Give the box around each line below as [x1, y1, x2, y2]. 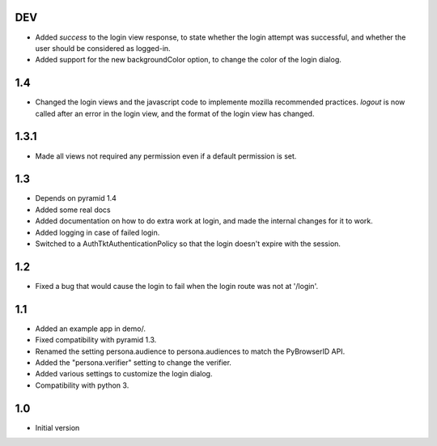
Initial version [35, 423, 80, 432]
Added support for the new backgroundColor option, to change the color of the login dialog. [35, 55, 342, 65]
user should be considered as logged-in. [35, 43, 171, 53]
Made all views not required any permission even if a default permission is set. [35, 151, 297, 161]
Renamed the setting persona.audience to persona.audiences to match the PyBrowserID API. [35, 346, 346, 356]
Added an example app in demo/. [35, 324, 146, 333]
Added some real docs [35, 205, 111, 215]
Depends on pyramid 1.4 [35, 193, 117, 203]
